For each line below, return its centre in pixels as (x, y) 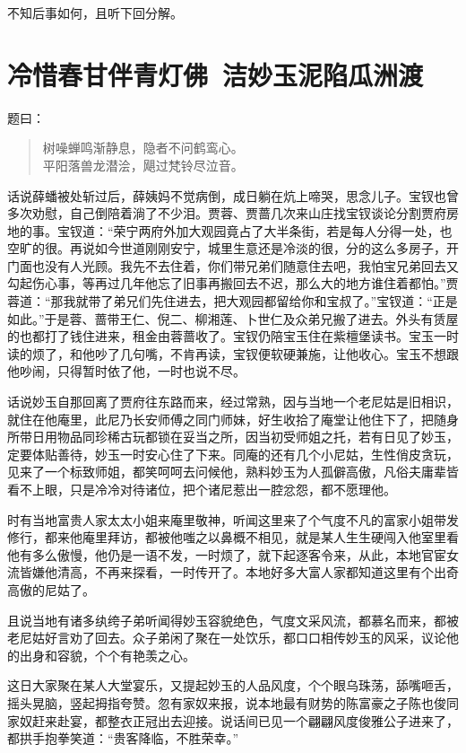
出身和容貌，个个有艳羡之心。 (107, 655)
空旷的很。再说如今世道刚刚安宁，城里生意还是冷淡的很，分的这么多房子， (227, 248)
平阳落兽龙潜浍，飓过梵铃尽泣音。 (143, 165)
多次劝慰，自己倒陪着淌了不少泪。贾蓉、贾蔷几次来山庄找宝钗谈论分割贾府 (227, 213)
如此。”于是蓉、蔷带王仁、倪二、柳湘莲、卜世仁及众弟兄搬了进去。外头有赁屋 (233, 318)
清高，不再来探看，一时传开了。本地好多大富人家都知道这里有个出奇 (258, 572)
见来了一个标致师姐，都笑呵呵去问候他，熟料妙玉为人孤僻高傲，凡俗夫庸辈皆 (233, 472)
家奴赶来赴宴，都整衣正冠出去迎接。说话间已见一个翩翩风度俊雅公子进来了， (233, 720)
